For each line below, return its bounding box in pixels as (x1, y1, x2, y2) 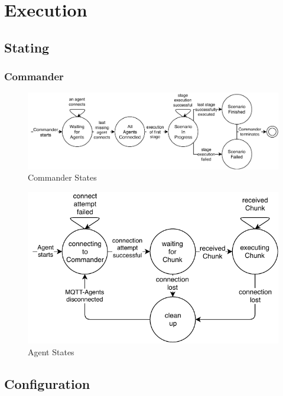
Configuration (4, 375, 90, 393)
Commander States (28, 171, 97, 184)
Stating (4, 38, 50, 56)
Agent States (28, 346, 74, 358)
